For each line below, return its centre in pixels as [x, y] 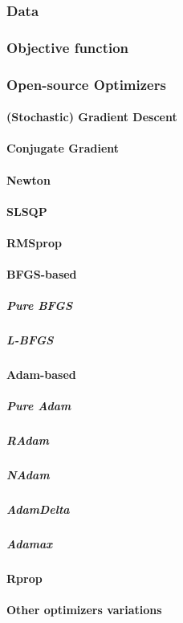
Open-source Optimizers [86, 84]
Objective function [68, 47]
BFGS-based [42, 274]
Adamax [30, 544]
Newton [28, 179]
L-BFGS [30, 340]
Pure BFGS [39, 305]
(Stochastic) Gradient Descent [92, 117]
